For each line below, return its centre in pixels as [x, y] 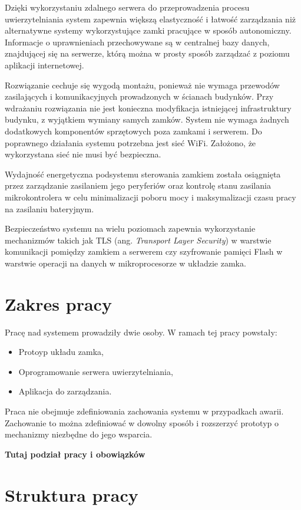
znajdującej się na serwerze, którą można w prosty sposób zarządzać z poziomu [147, 53]
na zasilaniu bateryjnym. [49, 208]
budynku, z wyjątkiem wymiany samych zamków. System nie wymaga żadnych [147, 119]
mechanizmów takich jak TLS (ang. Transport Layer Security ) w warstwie [138, 240]
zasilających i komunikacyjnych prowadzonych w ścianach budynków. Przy [139, 96]
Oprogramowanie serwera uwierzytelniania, [96, 371]
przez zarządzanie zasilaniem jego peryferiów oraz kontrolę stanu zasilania [138, 185]
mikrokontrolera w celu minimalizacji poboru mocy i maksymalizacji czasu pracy [150, 197]
